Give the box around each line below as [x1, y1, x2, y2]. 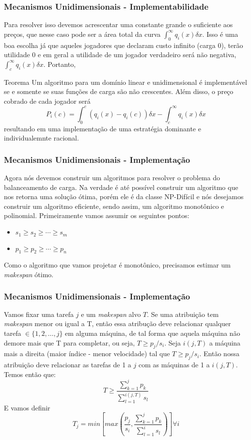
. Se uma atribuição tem [147, 309, 219, 319]
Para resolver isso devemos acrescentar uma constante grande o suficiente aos [4, 19, 233, 30]
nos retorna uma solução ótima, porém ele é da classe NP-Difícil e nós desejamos [4, 191, 244, 202]
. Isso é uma [202, 29, 238, 39]
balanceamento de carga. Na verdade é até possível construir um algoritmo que [4, 182, 238, 192]
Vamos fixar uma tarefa [4, 309, 74, 319]
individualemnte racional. [4, 133, 79, 143]
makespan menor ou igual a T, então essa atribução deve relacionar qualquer [4, 318, 231, 329]
